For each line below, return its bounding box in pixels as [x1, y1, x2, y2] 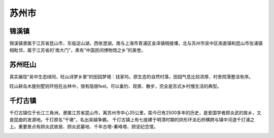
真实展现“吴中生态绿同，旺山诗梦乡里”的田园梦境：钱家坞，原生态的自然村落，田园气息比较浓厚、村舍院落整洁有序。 [9, 74, 254, 80]
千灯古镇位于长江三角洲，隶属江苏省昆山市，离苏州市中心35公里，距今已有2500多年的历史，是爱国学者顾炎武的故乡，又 [9, 109, 261, 116]
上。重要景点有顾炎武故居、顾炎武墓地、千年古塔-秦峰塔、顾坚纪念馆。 [9, 124, 158, 130]
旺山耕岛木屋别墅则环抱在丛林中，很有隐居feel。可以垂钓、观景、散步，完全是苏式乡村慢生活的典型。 [9, 83, 222, 89]
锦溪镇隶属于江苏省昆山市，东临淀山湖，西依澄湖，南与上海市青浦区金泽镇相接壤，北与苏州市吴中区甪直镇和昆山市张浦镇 [9, 40, 263, 47]
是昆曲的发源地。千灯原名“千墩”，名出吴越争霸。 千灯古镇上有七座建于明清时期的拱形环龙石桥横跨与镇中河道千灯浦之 [9, 117, 255, 123]
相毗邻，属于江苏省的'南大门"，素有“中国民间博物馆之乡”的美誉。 [9, 47, 146, 53]
